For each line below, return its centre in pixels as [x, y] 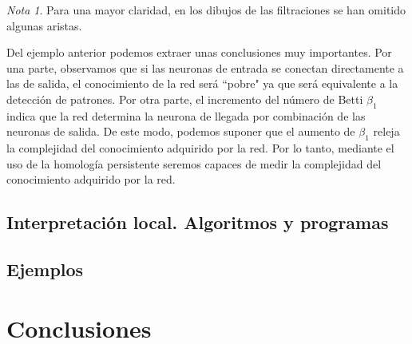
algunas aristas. [44, 25]
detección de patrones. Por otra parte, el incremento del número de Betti [185, 99]
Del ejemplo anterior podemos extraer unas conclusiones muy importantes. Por [199, 52]
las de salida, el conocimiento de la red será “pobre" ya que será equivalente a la [202, 83]
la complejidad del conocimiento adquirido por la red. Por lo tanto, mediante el [200, 148]
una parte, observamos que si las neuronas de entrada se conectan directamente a [205, 67]
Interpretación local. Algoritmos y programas [198, 222]
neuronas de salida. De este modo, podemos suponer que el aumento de [181, 131]
